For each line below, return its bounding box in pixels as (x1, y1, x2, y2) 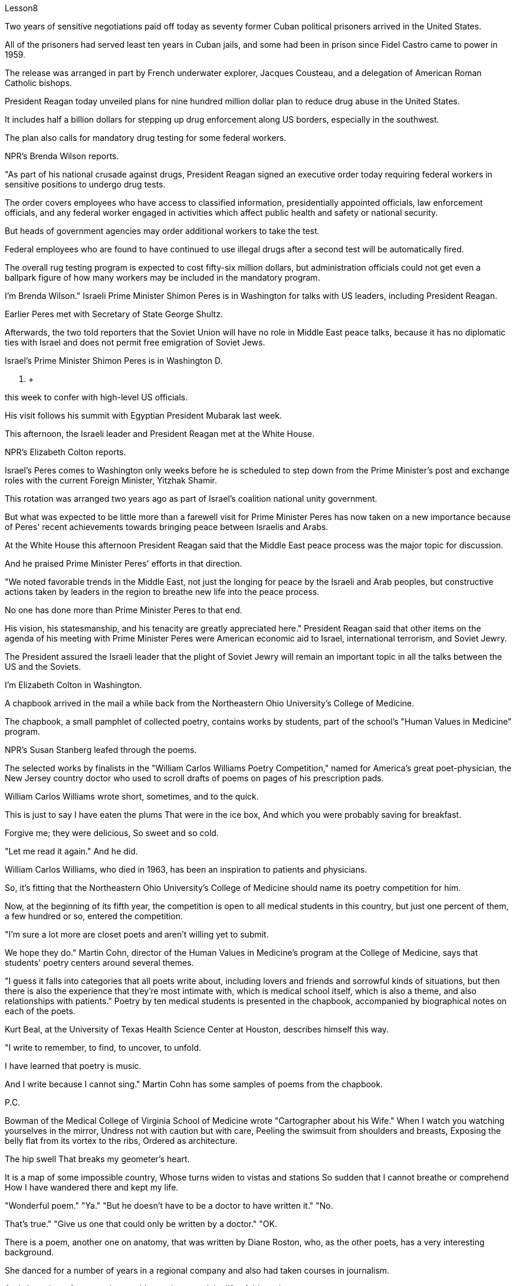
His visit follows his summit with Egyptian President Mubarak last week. (5, 410, 282, 420)
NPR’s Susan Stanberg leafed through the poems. (5, 745, 197, 755)
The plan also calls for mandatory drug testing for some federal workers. (5, 133, 287, 143)
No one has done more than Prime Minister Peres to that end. (5, 605, 242, 615)
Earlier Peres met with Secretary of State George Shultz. (5, 309, 223, 319)
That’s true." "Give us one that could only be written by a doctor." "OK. (5, 1219, 277, 1229)
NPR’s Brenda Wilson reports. (5, 151, 119, 161)
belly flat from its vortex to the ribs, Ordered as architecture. (5, 1136, 238, 1146)
